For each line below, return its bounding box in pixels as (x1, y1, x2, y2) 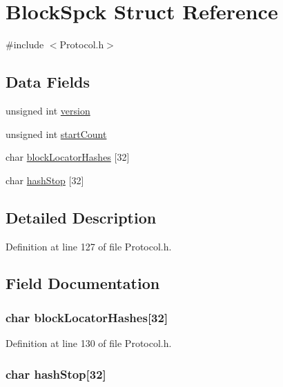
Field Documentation (6, 272, 160, 294)
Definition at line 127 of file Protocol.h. (6, 239, 172, 253)
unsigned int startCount (6, 126, 107, 141)
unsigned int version (6, 103, 90, 117)
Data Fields (6, 71, 90, 92)
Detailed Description (6, 206, 157, 228)
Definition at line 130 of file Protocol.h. (6, 336, 172, 350)
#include (6, 37, 44, 52)
